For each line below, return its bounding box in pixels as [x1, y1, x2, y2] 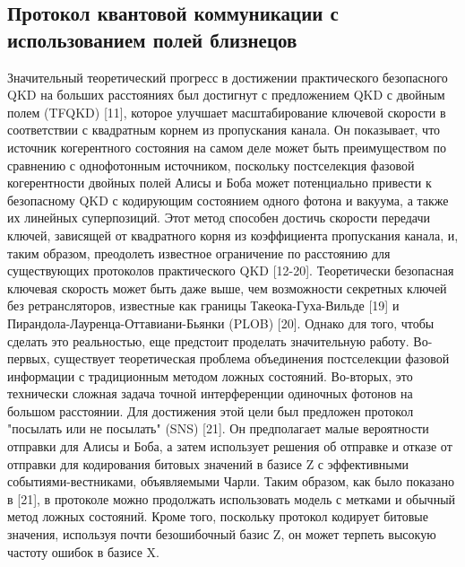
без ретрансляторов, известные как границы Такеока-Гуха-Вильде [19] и [7, 296, 400, 315]
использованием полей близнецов [7, 25, 297, 53]
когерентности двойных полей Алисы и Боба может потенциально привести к [7, 173, 432, 192]
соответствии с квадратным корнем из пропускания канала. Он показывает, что [7, 120, 441, 139]
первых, [7, 349, 50, 368]
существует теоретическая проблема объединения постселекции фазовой [54, 349, 450, 368]
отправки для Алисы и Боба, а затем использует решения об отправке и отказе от [7, 437, 452, 456]
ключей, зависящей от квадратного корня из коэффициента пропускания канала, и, [7, 225, 459, 244]
